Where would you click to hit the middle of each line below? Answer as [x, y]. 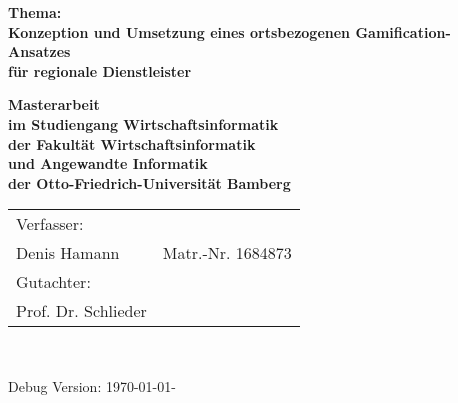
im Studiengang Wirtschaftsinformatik [143, 123]
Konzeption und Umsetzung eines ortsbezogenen [179, 31]
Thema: [35, 12]
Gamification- [403, 31]
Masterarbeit [54, 104]
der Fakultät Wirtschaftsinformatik [132, 143]
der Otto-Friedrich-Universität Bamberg [149, 182]
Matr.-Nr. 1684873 [227, 253]
